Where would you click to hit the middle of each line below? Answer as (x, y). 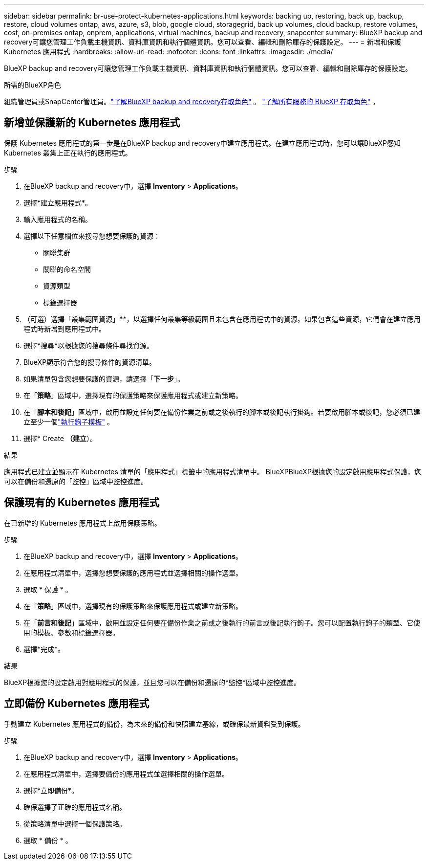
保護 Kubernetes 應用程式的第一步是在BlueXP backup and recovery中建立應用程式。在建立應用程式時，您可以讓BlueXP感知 (202, 143)
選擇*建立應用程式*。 (58, 202)
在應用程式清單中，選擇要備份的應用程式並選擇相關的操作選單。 (126, 774)
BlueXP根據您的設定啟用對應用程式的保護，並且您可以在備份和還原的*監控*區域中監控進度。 (152, 682)
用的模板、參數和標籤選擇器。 (71, 632)
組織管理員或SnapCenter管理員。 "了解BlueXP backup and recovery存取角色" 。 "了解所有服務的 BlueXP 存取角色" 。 (192, 101)
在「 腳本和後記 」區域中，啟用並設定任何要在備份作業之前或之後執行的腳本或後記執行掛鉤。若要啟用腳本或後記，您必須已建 (222, 412)
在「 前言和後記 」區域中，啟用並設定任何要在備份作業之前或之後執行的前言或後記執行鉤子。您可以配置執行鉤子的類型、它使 (222, 622)
